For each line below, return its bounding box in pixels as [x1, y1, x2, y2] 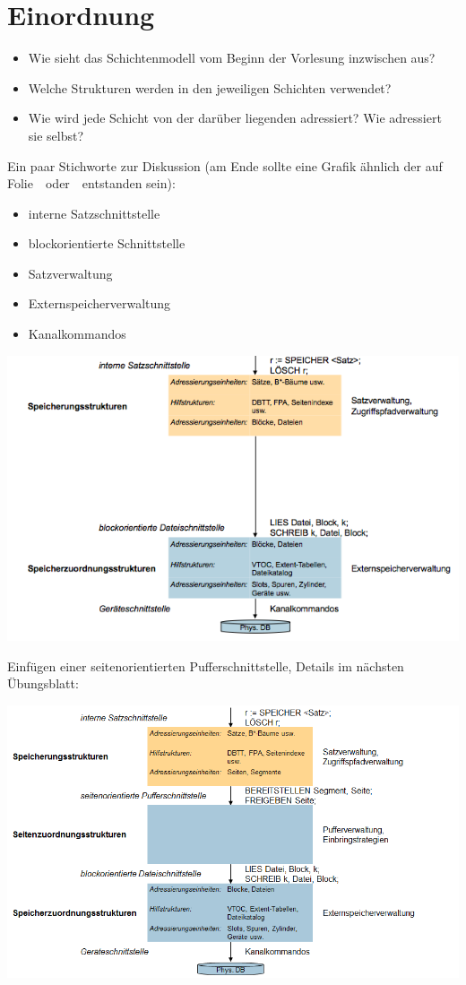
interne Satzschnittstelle [28, 203, 160, 222]
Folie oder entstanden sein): [7, 174, 176, 193]
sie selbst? [28, 125, 84, 144]
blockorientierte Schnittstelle [28, 234, 186, 253]
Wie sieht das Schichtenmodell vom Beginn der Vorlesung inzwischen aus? [28, 48, 436, 67]
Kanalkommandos [28, 324, 126, 343]
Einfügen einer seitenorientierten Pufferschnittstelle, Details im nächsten [7, 656, 404, 675]
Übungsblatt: [7, 674, 79, 693]
